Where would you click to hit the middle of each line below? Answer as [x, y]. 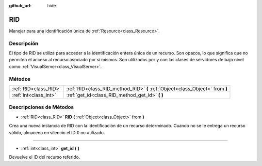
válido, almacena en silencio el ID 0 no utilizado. [57, 132]
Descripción [24, 43]
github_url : [20, 6]
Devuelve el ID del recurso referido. [44, 157]
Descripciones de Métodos [41, 107]
